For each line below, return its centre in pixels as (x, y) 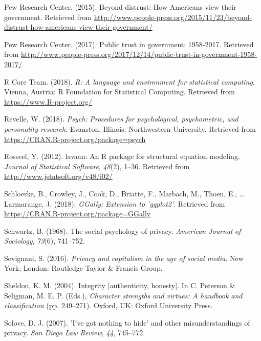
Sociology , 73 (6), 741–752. (45, 241)
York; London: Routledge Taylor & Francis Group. (83, 268)
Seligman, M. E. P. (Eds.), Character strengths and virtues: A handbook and (123, 295)
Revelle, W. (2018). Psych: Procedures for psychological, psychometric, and (121, 119)
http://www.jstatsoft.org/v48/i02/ (58, 176)
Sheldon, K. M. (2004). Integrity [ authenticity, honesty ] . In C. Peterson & (120, 285)
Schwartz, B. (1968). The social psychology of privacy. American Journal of (123, 230)
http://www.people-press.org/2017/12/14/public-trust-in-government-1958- (139, 54)
